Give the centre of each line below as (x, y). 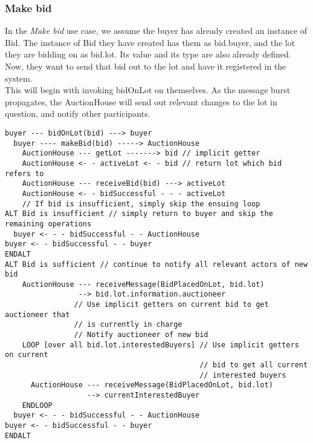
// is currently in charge (128, 325)
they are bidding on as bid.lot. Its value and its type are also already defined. (148, 54)
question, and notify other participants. (78, 113)
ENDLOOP (37, 405)
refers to (24, 173)
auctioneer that (37, 314)
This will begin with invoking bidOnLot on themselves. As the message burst (148, 90)
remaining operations (48, 224)
